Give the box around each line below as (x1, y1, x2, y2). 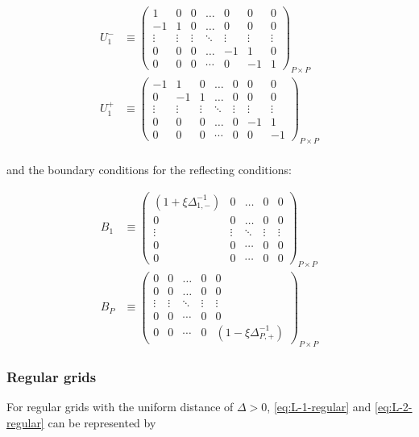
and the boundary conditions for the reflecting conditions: (6, 161, 292, 178)
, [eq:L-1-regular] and (267, 398, 371, 415)
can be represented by (48, 414, 156, 431)
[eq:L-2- (375, 398, 413, 415)
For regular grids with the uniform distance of (6, 398, 234, 415)
